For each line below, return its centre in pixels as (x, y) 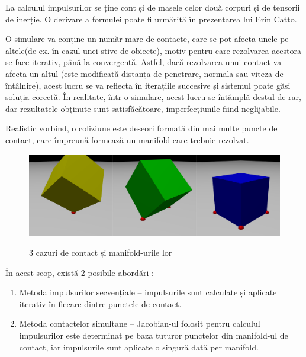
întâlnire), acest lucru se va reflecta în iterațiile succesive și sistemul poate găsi (148, 85)
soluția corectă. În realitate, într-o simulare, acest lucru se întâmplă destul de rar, (153, 97)
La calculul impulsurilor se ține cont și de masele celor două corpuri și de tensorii (153, 7)
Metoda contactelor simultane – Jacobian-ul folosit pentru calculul (140, 324)
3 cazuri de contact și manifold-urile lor (101, 252)
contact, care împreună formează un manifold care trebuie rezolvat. (127, 139)
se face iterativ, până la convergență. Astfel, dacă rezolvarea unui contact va (144, 62)
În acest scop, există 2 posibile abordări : (80, 272)
